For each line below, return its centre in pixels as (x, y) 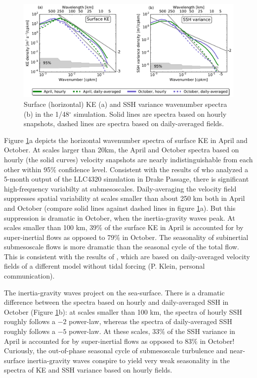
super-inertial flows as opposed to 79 (59, 237)
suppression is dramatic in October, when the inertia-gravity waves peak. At (120, 217)
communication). (29, 276)
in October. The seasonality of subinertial (185, 237)
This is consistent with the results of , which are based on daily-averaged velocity (127, 256)
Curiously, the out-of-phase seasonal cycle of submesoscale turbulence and (116, 351)
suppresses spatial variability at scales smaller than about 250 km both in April (125, 198)
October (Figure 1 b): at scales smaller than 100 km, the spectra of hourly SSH (123, 311)
